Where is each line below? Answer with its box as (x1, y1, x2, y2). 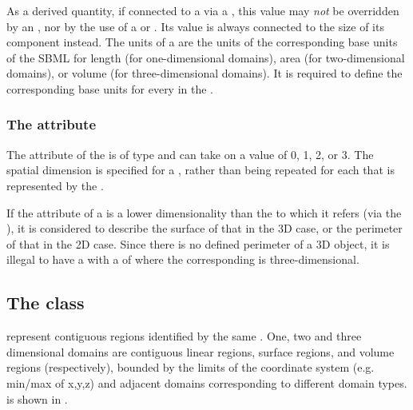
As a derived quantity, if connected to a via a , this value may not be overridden (6, 2, 399, 18)
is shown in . (6, 390, 68, 407)
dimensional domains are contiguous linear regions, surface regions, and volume (6, 343, 395, 360)
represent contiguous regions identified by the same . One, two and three (6, 328, 362, 344)
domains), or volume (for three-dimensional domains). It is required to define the (6, 65, 403, 82)
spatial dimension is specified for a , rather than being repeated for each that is (6, 161, 395, 178)
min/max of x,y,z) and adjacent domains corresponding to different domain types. (6, 374, 407, 391)
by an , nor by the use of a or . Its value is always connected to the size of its (6, 18, 384, 34)
